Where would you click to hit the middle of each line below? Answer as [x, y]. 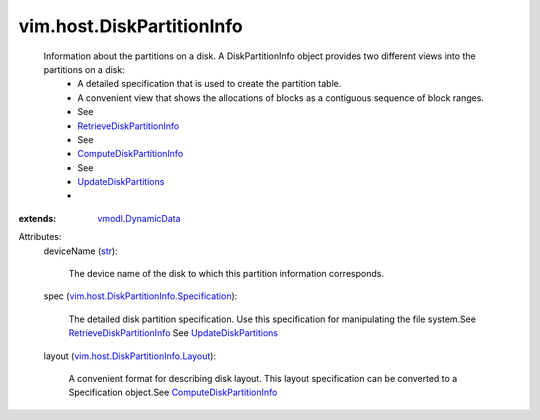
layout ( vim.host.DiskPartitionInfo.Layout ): [130, 356]
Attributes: [40, 237]
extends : [37, 218]
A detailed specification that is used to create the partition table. [209, 84]
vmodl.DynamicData [139, 218]
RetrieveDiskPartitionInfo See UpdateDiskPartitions [173, 333]
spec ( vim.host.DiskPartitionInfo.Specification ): [140, 296]
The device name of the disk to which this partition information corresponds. [226, 274]
